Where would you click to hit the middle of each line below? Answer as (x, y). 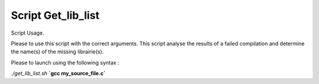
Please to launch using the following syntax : (65, 62)
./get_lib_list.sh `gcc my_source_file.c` (58, 73)
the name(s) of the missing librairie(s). (57, 52)
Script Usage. (27, 33)
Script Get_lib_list (55, 15)
